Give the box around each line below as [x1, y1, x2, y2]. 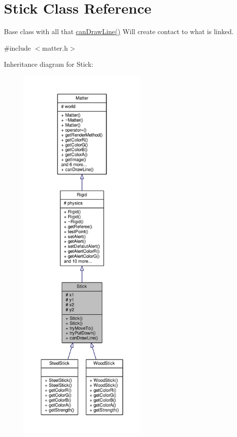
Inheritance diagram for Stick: [4, 59, 93, 69]
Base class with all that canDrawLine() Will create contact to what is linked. [4, 26, 234, 37]
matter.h [42, 42, 68, 53]
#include [4, 42, 31, 53]
